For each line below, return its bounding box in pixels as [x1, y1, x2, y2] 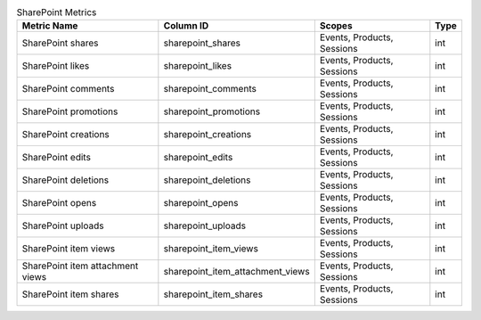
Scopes [319, 20, 353, 32]
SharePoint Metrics [16, 6, 97, 19]
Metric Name [21, 20, 78, 32]
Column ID [163, 20, 209, 32]
